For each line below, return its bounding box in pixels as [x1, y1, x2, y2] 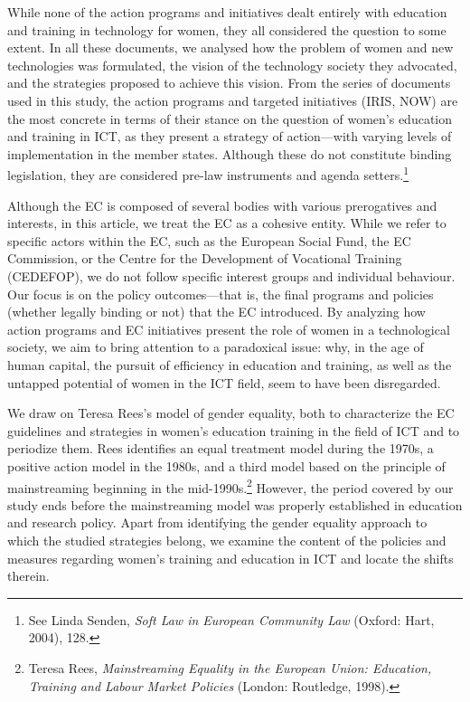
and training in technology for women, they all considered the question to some [7, 20, 446, 39]
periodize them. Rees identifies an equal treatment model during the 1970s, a [7, 439, 434, 458]
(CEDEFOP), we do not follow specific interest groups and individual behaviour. [7, 266, 456, 285]
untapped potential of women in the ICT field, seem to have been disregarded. [7, 373, 441, 392]
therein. [7, 566, 50, 585]
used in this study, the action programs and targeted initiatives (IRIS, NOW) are [7, 90, 458, 109]
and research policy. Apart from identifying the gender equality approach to [7, 513, 428, 532]
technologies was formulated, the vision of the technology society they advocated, [7, 55, 457, 74]
